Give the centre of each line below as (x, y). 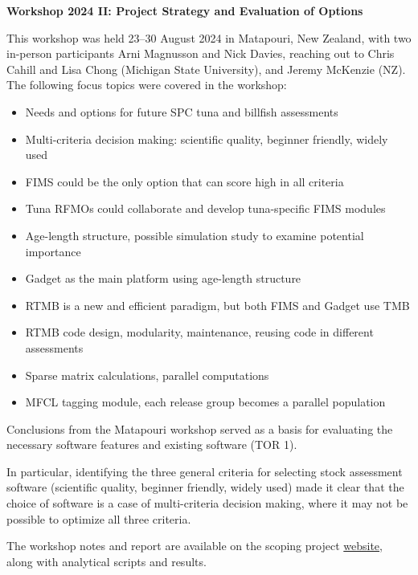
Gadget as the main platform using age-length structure (163, 278)
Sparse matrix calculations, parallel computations (147, 375)
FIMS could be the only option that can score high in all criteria (184, 181)
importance (53, 251)
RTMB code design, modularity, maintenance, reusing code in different (199, 332)
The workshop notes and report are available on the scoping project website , (195, 546)
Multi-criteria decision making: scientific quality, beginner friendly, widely (207, 139)
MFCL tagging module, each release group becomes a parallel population (205, 402)
